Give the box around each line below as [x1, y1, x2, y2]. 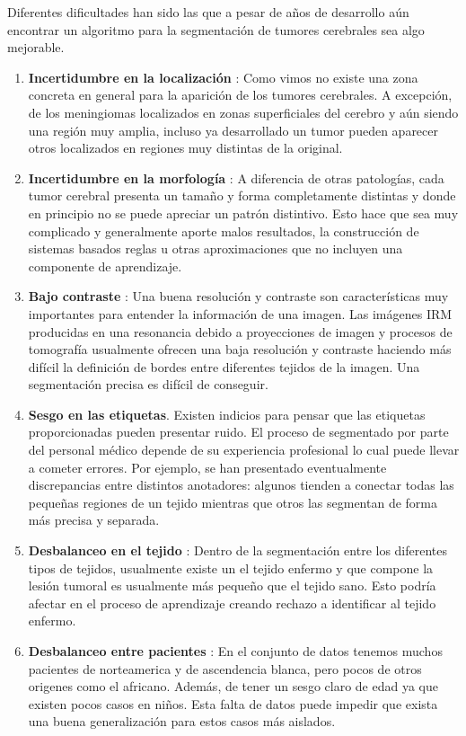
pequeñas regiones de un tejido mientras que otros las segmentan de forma [28, 492, 437, 511]
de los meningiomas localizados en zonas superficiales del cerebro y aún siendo [28, 102, 459, 121]
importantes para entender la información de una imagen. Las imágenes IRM [28, 304, 453, 323]
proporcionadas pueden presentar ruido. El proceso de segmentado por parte [28, 422, 449, 441]
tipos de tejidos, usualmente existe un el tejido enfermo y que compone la [28, 558, 434, 577]
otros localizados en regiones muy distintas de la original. [28, 138, 343, 157]
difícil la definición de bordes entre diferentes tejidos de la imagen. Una [28, 357, 420, 376]
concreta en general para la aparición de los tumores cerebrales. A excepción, [28, 85, 453, 104]
